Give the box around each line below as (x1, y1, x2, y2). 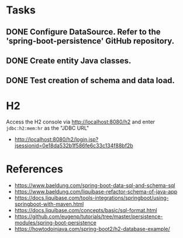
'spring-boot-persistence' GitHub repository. (6, 36, 175, 46)
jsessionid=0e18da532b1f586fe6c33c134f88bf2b (14, 142, 133, 149)
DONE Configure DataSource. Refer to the (6, 27, 161, 37)
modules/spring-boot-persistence (14, 219, 96, 226)
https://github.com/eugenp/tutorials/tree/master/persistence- (14, 213, 163, 220)
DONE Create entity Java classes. (6, 56, 132, 65)
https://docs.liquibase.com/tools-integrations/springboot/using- (14, 194, 170, 202)
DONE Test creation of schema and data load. (6, 75, 175, 85)
